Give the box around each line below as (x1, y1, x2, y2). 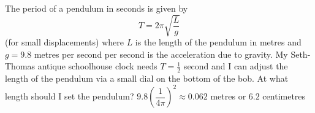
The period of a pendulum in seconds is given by (5, 2, 188, 14)
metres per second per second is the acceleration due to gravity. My (34, 47, 288, 60)
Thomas (5, 60, 36, 72)
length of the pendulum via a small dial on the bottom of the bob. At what (5, 72, 289, 85)
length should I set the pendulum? (5, 90, 134, 103)
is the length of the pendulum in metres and (135, 36, 302, 49)
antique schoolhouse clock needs (37, 60, 157, 72)
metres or (210, 90, 246, 103)
